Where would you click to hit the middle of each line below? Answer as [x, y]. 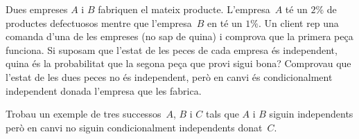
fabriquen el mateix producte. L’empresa [184, 9]
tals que [222, 114]
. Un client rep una [298, 22]
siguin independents [311, 114]
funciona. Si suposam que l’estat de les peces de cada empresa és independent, [172, 49]
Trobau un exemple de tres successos [84, 114]
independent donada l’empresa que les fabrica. [104, 90]
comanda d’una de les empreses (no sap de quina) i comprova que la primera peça [179, 36]
